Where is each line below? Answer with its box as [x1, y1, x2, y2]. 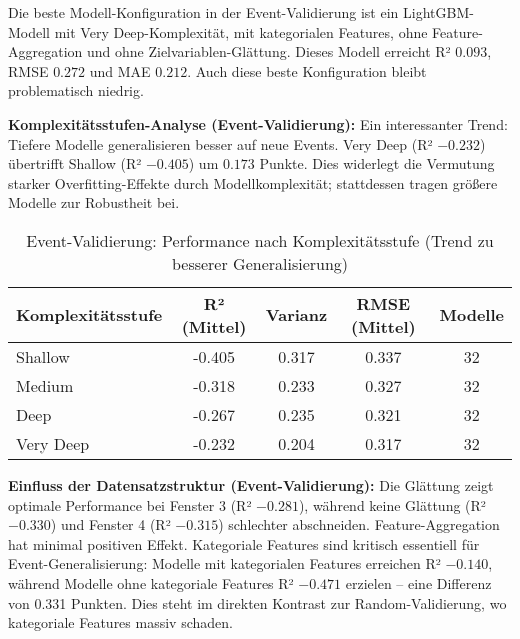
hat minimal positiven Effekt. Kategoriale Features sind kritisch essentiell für [8, 533, 480, 554]
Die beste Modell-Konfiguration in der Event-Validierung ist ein [8, 2, 399, 22]
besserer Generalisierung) [171, 251, 349, 275]
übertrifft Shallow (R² [8, 153, 142, 174]
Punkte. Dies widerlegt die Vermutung [259, 153, 495, 174]
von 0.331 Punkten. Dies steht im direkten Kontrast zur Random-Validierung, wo [8, 592, 507, 613]
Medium [16, 373, 74, 397]
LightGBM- [403, 2, 474, 22]
